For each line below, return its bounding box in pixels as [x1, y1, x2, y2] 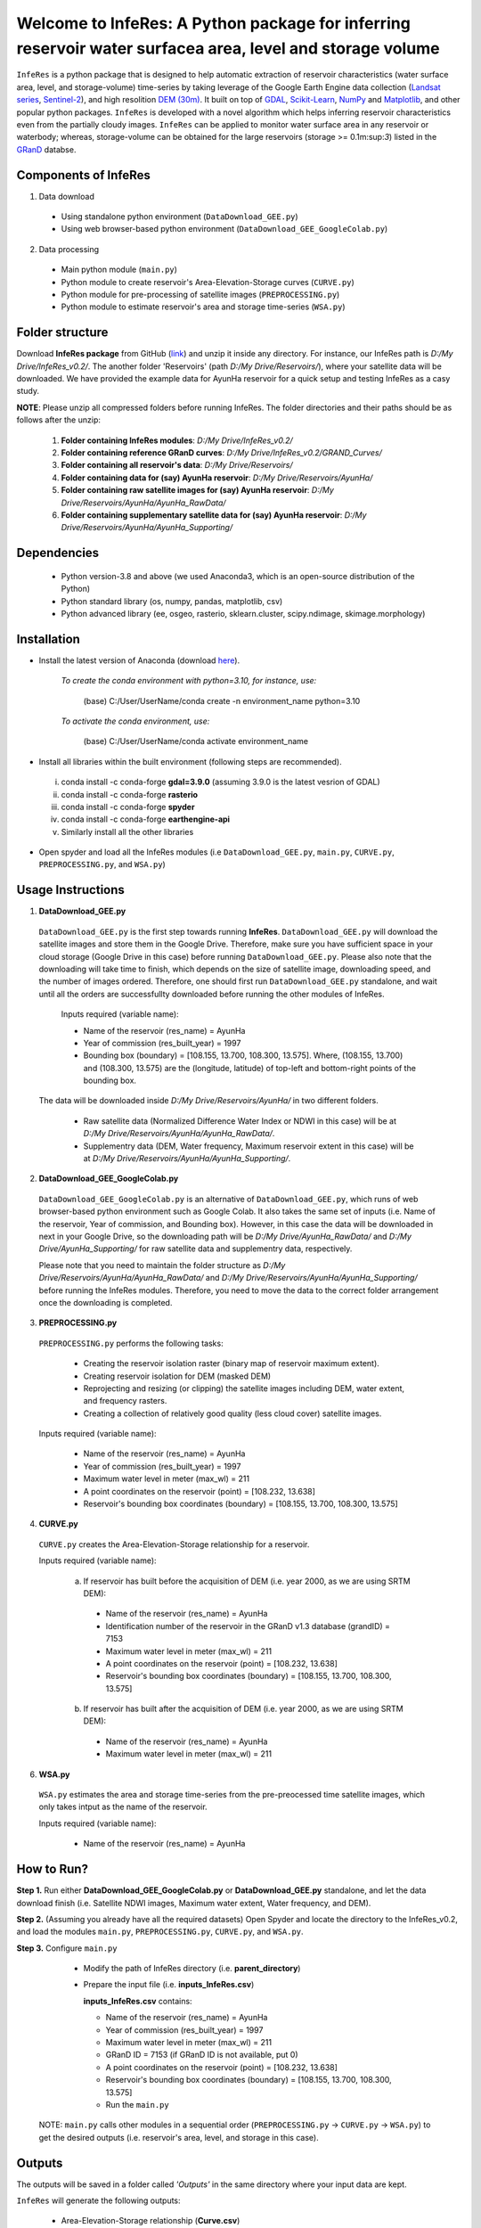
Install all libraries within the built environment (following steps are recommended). [38, 756, 342, 766]
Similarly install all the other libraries [61, 826, 194, 837]
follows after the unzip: [16, 414, 102, 425]
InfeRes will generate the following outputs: [16, 2195, 182, 2206]
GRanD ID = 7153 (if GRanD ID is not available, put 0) [105, 2050, 298, 2060]
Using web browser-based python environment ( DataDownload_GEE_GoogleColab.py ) [61, 224, 388, 234]
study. [16, 386, 40, 397]
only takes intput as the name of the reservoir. [38, 1801, 208, 1813]
